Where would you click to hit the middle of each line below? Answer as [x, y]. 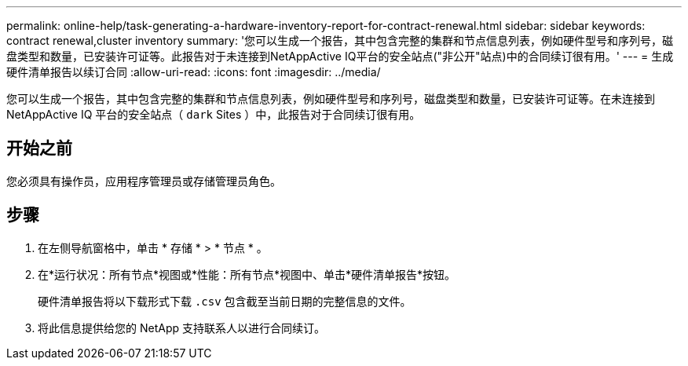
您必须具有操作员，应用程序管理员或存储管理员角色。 [144, 181]
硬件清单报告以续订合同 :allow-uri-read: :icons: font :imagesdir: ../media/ [194, 72]
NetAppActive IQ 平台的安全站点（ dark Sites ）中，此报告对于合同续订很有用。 [214, 114]
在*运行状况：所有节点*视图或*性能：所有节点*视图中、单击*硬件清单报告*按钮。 [247, 274]
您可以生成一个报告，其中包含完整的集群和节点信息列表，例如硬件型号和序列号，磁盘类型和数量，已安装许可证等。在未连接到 [331, 99]
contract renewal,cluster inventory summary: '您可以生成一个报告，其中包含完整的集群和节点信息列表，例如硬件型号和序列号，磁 [340, 40]
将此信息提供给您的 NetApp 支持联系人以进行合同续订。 [181, 328]
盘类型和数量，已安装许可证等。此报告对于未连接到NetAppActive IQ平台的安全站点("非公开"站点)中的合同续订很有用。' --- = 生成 [340, 56]
